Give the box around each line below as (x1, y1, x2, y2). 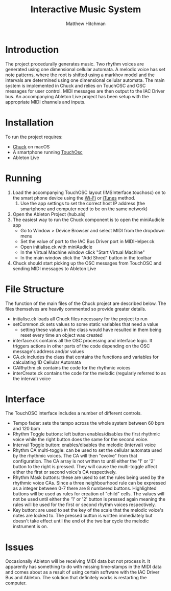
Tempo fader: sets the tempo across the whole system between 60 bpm (12, 420, 165, 426)
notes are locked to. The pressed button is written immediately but (12, 513, 153, 519)
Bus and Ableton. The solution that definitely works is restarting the (5, 575, 147, 581)
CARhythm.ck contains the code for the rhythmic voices (12, 364, 131, 370)
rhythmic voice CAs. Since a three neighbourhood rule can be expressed (12, 480, 166, 486)
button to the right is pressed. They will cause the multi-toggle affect (12, 464, 157, 470)
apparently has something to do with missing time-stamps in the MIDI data (5, 564, 162, 570)
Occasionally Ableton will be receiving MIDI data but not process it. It (5, 558, 151, 564)
